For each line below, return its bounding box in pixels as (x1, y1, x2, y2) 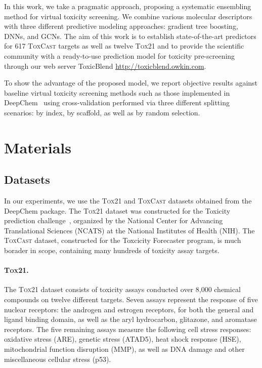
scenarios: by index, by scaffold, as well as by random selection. (4, 107, 200, 117)
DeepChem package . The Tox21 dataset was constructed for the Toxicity (4, 205, 231, 216)
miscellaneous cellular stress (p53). (4, 353, 111, 364)
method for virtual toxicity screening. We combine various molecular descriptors (4, 11, 252, 21)
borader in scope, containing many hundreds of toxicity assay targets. (4, 245, 220, 256)
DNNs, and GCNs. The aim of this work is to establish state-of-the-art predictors (4, 30, 256, 41)
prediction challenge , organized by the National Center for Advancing (4, 215, 223, 226)
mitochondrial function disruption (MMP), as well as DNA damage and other (4, 344, 245, 354)
